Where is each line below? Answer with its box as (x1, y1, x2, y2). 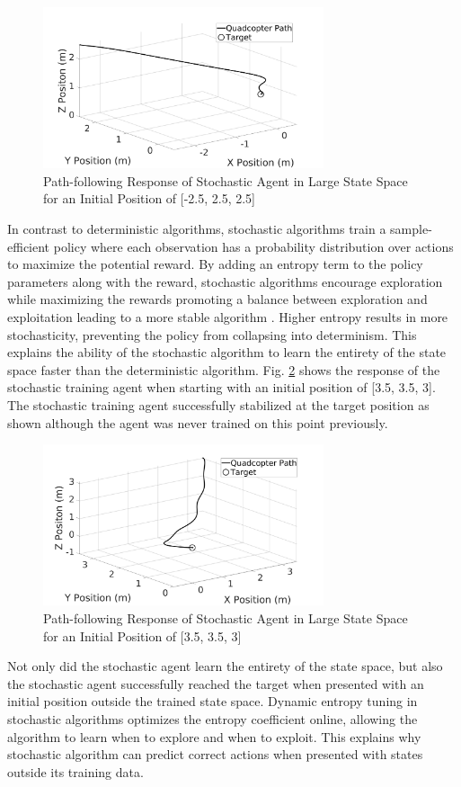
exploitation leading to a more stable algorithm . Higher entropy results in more (7, 307, 448, 326)
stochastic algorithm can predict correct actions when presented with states (7, 745, 423, 764)
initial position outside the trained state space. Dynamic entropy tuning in (7, 692, 418, 711)
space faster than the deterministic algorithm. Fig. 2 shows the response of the (7, 360, 440, 379)
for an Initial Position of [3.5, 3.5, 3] (43, 626, 242, 645)
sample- (390, 219, 432, 238)
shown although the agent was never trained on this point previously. (7, 413, 388, 432)
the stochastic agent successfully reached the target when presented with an (7, 674, 424, 693)
